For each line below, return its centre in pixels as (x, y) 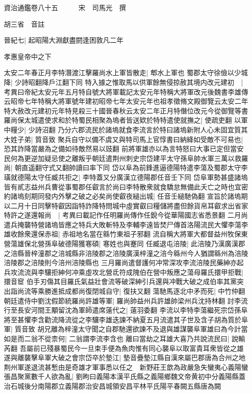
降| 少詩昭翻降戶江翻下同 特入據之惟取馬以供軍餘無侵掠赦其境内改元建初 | (124, 82)
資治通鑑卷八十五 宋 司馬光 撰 (65, 7)
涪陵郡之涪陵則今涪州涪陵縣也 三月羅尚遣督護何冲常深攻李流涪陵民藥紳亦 (120, 262)
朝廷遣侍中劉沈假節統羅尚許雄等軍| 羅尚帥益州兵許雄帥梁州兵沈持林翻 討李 (123, 300)
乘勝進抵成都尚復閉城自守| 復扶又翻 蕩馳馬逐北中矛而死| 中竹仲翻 (141, 291)
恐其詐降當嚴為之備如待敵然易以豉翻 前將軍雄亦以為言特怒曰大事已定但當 (120, 149)
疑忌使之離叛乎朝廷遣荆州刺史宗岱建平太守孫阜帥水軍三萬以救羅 (146, 158)
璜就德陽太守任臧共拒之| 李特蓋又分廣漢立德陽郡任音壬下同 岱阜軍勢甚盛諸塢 (126, 177)
